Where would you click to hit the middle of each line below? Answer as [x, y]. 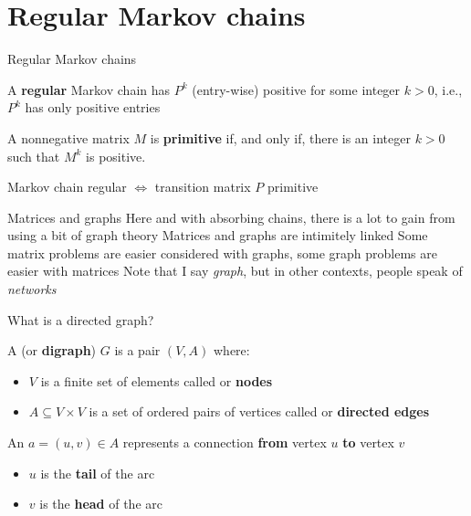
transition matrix [203, 187]
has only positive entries [93, 107]
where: [231, 350]
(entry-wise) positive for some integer [296, 89]
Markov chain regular [67, 187]
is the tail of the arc [98, 473]
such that [34, 156]
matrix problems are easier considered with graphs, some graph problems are [222, 253]
